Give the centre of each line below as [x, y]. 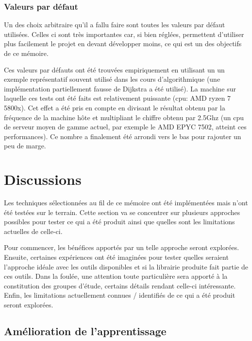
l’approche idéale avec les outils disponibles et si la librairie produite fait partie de [126, 266]
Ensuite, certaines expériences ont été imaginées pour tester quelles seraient [116, 257]
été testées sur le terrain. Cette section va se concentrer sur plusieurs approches [122, 212]
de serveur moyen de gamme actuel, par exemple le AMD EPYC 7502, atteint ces [125, 127]
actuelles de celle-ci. [33, 231]
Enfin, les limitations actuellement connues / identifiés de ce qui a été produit [120, 295]
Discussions [43, 179]
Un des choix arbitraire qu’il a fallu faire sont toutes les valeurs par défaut [115, 25]
